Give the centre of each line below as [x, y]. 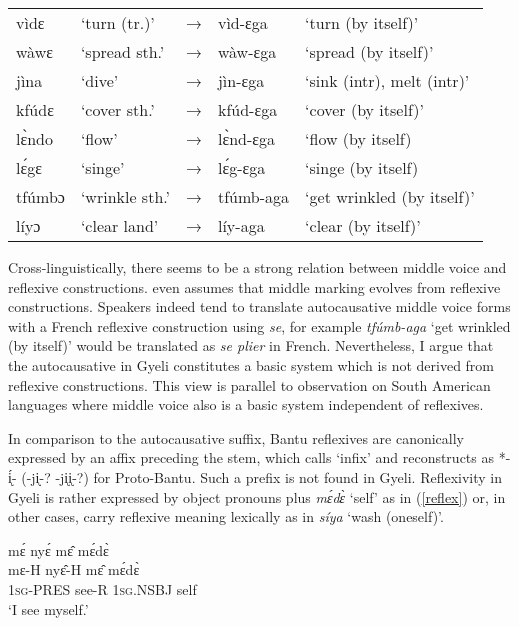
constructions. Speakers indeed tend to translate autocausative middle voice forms [259, 306]
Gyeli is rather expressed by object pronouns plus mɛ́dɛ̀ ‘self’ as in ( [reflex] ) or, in [257, 496]
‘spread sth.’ [122, 51]
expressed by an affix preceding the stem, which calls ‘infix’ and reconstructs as [251, 457]
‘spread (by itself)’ [369, 51]
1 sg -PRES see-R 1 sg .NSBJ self [102, 588]
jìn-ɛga [241, 80]
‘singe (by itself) [362, 167]
